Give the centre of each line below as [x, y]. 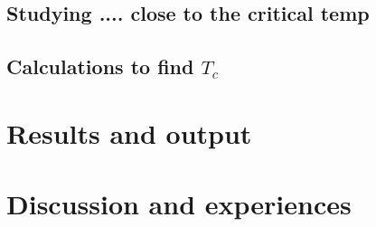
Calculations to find [100, 66]
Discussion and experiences [179, 204]
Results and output [129, 132]
